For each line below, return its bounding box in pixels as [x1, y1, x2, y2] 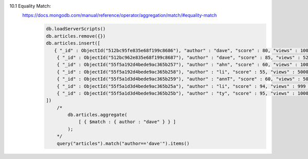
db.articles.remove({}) [46, 33, 106, 39]
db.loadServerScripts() [46, 26, 106, 32]
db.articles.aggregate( [67, 112, 128, 118]
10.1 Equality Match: [9, 3, 51, 9]
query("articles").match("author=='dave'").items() [56, 141, 190, 146]
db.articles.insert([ [46, 40, 101, 46]
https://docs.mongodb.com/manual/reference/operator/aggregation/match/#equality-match [22, 12, 217, 18]
